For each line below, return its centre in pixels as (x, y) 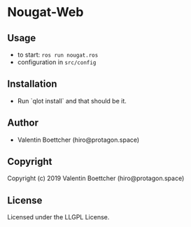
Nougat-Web (45, 12)
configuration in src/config (57, 62)
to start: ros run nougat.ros (58, 54)
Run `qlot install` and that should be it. (72, 101)
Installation (32, 84)
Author (23, 123)
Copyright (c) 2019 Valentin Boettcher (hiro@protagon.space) (96, 178)
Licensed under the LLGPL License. (58, 217)
